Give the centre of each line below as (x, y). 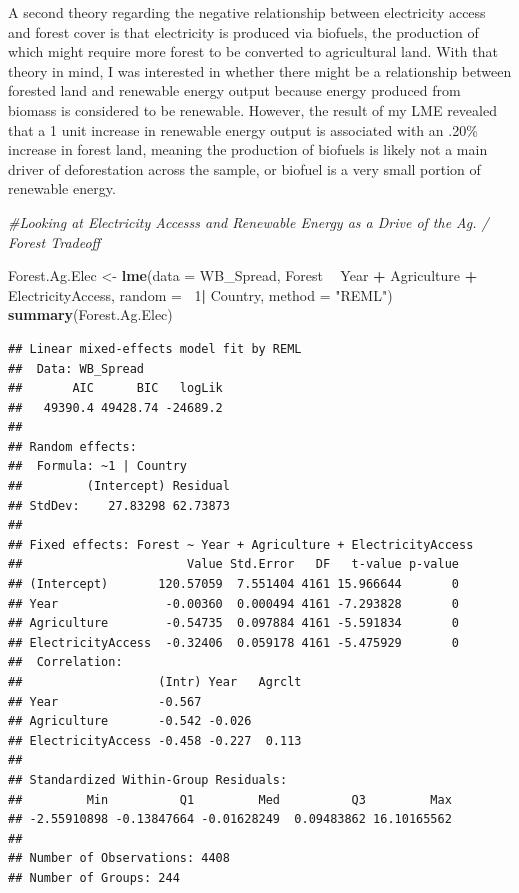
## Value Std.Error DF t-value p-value (234, 564)
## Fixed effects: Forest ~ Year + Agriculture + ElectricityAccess (241, 544)
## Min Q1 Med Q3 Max (230, 799)
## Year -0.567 (105, 701)
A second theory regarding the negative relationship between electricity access (247, 12)
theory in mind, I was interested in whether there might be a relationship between (260, 70)
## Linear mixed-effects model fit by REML (155, 348)
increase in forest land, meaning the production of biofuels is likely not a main (248, 149)
